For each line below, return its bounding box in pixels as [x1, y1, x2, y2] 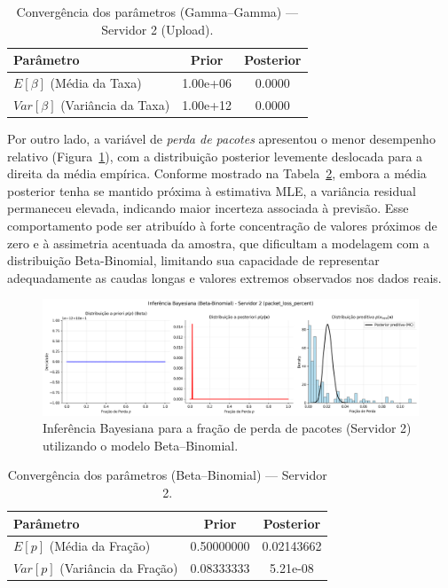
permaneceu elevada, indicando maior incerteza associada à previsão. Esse [7, 199, 409, 217]
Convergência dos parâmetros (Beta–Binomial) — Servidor [7, 466, 327, 484]
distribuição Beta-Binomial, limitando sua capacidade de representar [7, 251, 380, 270]
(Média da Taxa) [50, 74, 142, 92]
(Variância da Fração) [59, 559, 178, 577]
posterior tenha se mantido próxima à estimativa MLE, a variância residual [7, 181, 416, 200]
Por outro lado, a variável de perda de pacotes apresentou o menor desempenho [7, 129, 436, 147]
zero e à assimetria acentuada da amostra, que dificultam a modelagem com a [7, 233, 429, 252]
